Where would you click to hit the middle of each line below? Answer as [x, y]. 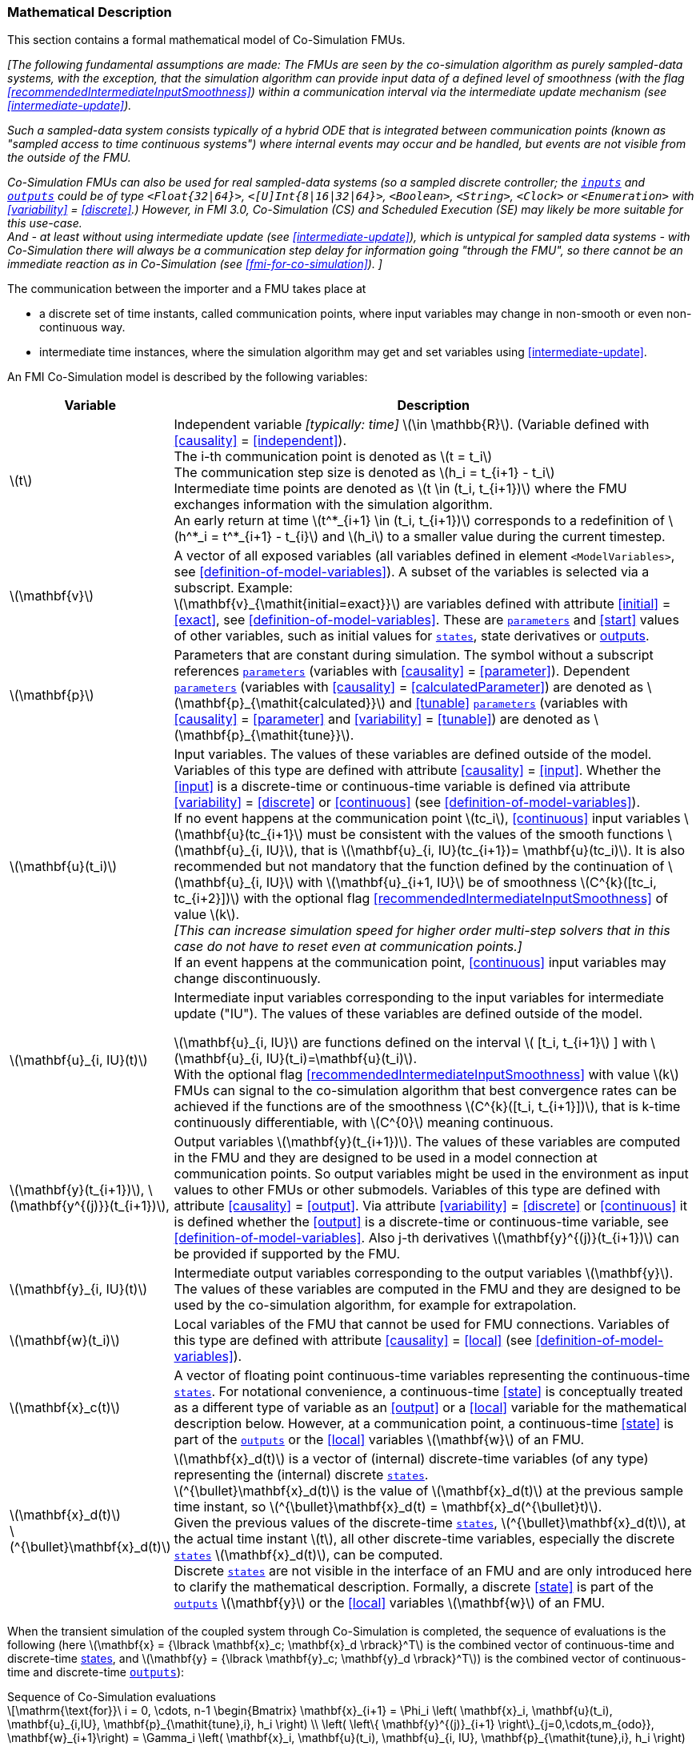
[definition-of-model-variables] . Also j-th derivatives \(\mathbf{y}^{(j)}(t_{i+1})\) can [426, 1238]
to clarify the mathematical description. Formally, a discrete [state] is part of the [414, 1587]
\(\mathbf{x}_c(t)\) [65, 1408]
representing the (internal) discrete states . [301, 1475]
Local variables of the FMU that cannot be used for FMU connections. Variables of [422, 1325]
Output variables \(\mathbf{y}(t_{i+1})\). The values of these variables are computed [427, 1142]
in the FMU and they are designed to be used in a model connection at [386, 1158]
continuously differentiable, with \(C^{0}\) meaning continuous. [364, 1123]
